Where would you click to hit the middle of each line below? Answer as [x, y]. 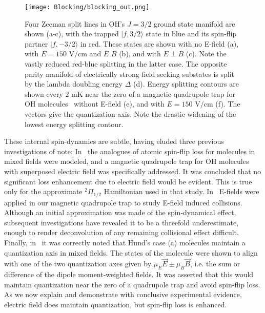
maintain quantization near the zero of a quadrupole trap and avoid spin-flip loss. [132, 284]
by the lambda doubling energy [74, 84]
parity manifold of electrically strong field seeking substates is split [129, 74]
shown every [44, 93]
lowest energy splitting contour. [74, 124]
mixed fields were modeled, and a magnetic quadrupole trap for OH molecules [127, 161]
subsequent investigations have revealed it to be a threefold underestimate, [121, 222]
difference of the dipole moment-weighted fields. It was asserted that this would [129, 274]
